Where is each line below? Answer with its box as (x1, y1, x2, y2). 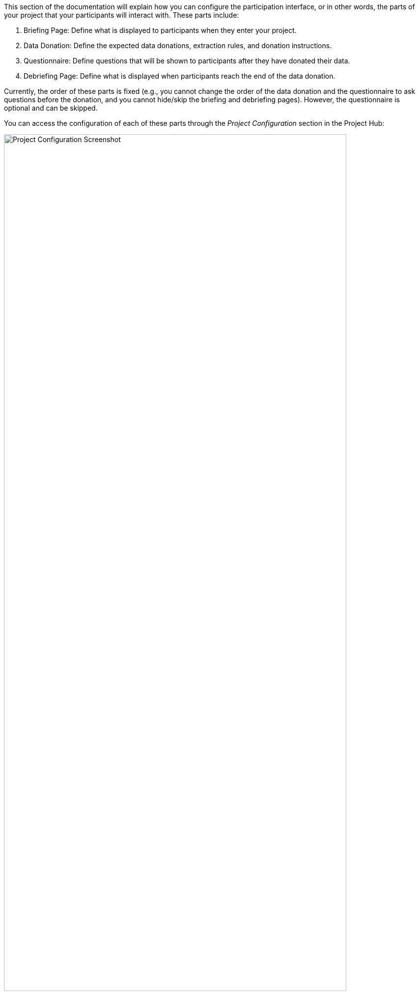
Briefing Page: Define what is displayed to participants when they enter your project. (24, 26, 297, 34)
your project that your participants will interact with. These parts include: (4, 11, 239, 19)
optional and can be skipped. (4, 104, 98, 112)
